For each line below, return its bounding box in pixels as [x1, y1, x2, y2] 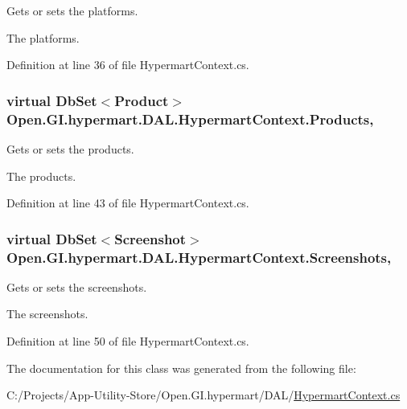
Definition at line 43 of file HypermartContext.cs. [6, 194, 249, 211]
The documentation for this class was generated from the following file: [6, 359, 356, 376]
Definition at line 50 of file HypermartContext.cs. [6, 333, 249, 350]
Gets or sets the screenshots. [6, 278, 147, 295]
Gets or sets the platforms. [6, 2, 138, 18]
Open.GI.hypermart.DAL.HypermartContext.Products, [6, 108, 374, 129]
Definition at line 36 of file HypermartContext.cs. [6, 56, 249, 73]
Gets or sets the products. [6, 140, 134, 157]
